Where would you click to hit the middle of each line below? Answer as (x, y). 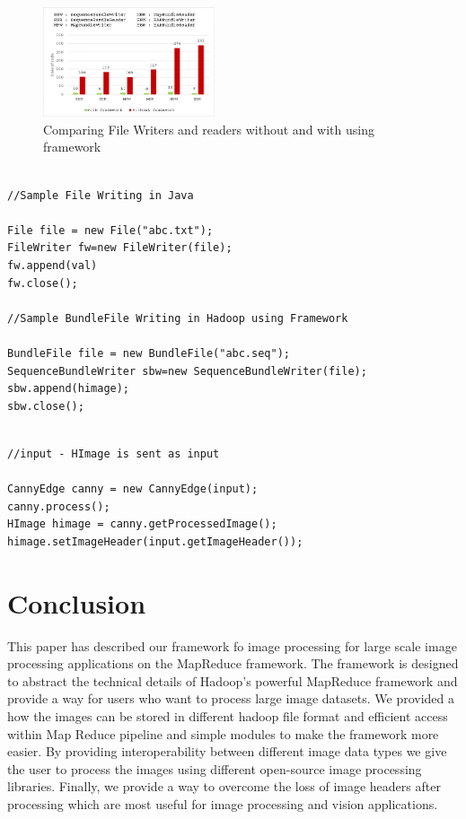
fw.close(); (43, 283)
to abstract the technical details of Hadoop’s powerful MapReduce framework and (233, 680)
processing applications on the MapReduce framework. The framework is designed (233, 663)
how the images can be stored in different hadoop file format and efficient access (228, 716)
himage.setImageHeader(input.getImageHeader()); (155, 541)
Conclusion (77, 602)
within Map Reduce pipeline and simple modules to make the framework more (223, 733)
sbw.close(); (46, 406)
